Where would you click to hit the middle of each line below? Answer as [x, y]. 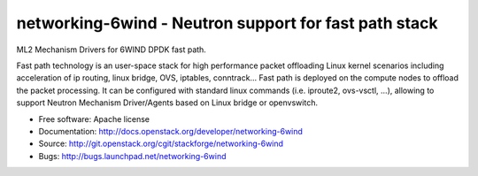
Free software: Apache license [94, 119]
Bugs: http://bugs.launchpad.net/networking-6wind [132, 156]
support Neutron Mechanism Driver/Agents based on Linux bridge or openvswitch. [167, 103]
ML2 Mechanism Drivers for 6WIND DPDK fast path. [112, 50]
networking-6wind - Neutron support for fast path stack [227, 23]
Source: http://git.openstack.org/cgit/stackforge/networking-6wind [161, 144]
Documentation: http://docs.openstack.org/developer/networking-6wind [170, 131]
